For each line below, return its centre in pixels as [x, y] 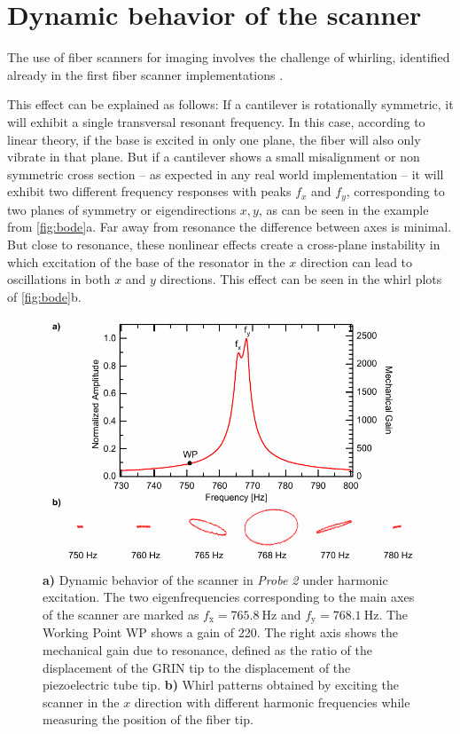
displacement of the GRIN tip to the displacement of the [197, 667]
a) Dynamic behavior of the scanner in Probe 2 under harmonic [215, 579]
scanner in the [81, 702]
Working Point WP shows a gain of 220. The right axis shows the [221, 632]
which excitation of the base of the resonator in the [146, 261]
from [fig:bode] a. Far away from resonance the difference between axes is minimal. [230, 227]
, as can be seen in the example [343, 209]
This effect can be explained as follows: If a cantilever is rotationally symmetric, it [230, 104]
